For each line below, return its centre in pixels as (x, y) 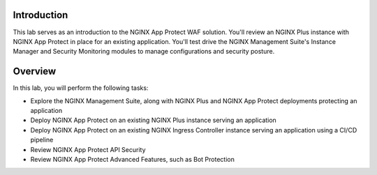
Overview (35, 71)
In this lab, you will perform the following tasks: (81, 88)
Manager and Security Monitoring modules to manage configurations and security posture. (144, 52)
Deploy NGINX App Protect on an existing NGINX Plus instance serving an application (154, 120)
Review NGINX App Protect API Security (88, 149)
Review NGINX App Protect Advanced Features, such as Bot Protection (133, 159)
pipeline (42, 140)
